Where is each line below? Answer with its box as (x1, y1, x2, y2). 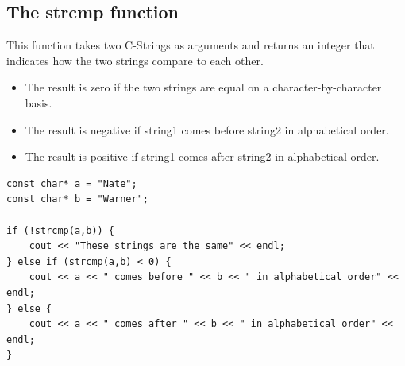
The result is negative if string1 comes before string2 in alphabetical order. (25, 121, 389, 138)
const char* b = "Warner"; (6, 193, 148, 205)
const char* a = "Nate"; (6, 177, 137, 189)
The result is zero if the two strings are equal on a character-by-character (25, 79, 382, 95)
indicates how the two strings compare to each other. (6, 52, 264, 68)
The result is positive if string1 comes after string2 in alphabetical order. (25, 148, 380, 165)
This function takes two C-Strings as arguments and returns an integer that (6, 37, 375, 53)
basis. (25, 94, 52, 111)
